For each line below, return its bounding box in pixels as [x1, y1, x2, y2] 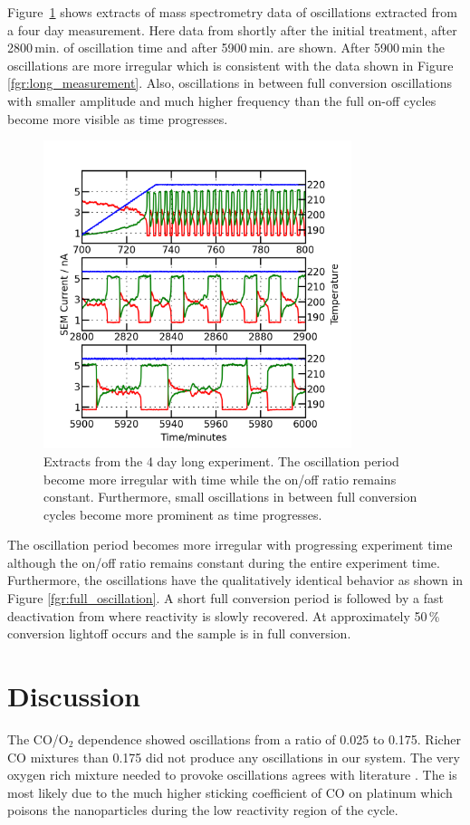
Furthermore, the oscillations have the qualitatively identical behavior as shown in [7, 571, 464, 590]
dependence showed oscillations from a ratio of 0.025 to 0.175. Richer [78, 729, 461, 748]
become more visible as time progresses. [7, 109, 228, 128]
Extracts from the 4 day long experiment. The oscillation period [43, 451, 399, 470]
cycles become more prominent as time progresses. [43, 504, 322, 523]
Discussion [7, 677, 140, 715]
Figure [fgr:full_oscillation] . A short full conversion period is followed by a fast [7, 589, 444, 608]
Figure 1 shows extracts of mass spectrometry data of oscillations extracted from [7, 3, 457, 21]
